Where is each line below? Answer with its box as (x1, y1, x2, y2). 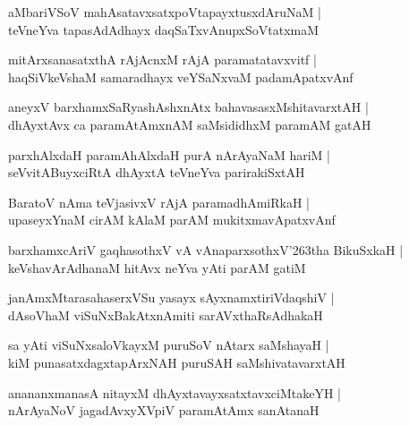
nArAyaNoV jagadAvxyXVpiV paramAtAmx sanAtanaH (8, 401, 320, 420)
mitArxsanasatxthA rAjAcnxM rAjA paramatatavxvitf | (8, 50, 317, 69)
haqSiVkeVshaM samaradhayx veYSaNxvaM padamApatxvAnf (8, 67, 354, 86)
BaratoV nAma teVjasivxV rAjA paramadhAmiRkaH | (8, 192, 310, 211)
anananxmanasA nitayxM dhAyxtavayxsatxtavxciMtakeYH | (8, 383, 341, 402)
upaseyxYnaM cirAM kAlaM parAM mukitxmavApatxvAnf (8, 210, 336, 229)
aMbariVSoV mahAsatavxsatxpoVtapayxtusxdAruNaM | (8, 3, 321, 21)
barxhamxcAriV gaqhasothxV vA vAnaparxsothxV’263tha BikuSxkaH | (8, 240, 404, 259)
